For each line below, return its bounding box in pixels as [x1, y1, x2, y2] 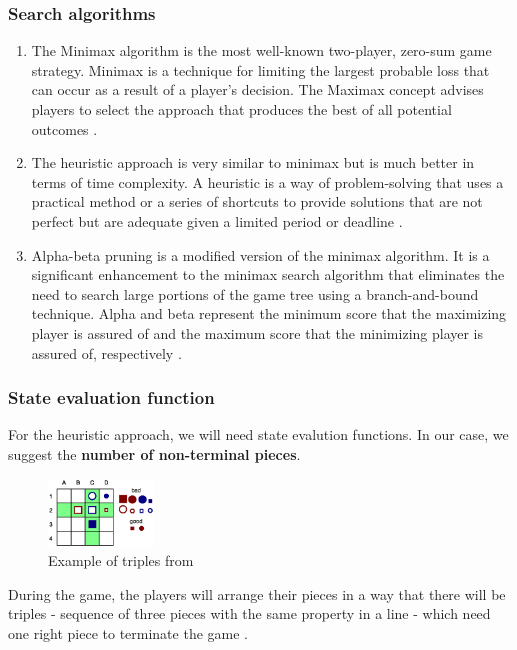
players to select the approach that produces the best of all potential [31, 99, 452, 119]
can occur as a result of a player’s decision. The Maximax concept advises [31, 79, 484, 100]
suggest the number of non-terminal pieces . [8, 443, 301, 464]
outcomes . [31, 118, 98, 139]
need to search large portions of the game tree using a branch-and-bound [31, 283, 479, 304]
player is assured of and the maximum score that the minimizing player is [31, 322, 484, 343]
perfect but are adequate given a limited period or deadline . [31, 210, 403, 231]
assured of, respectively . [31, 342, 182, 363]
